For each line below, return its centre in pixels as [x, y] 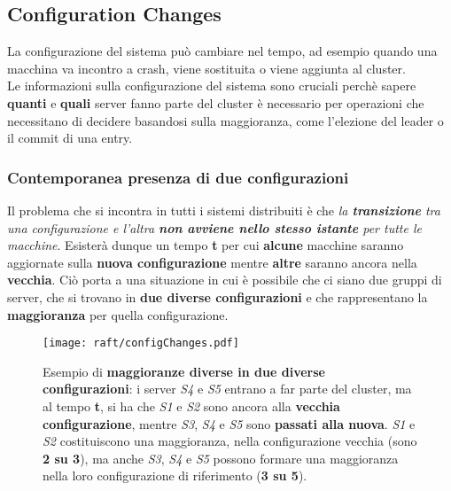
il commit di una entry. [70, 138]
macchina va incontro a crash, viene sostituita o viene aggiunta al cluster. [206, 68]
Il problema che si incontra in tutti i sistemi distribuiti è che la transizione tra [224, 210]
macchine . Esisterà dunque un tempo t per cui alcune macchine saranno [206, 245]
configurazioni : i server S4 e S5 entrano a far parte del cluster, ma [227, 389]
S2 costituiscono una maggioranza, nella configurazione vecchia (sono [230, 441]
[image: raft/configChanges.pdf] [141, 343]
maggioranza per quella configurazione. [118, 314]
